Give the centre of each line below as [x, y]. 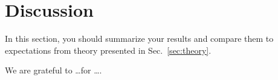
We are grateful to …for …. [53, 70]
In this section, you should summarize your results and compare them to [139, 39]
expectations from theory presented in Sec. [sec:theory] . [108, 50]
